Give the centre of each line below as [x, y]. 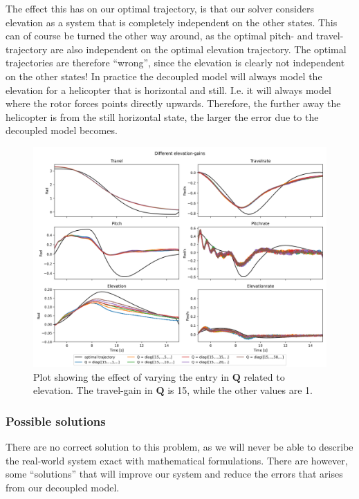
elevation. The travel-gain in [93, 390]
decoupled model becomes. [62, 130]
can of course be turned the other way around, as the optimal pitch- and [159, 36]
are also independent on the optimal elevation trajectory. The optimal [199, 49]
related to [264, 376]
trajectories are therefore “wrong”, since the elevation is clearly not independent [175, 63]
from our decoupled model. [63, 487]
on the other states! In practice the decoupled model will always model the [164, 76]
